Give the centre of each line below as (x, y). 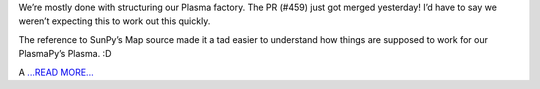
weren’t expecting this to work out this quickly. (114, 21)
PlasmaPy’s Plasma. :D (65, 54)
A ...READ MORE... (56, 72)
